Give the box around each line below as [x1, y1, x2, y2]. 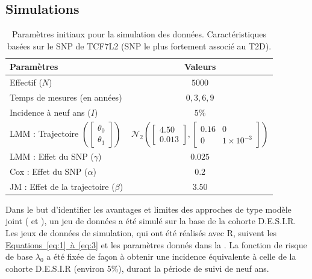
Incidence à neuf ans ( [10, 105, 91, 118]
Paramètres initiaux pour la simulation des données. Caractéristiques [12, 28, 267, 40]
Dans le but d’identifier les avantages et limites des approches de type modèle [5, 202, 292, 215]
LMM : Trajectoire [10, 127, 79, 139]
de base [5, 250, 33, 263]
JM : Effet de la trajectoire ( [10, 180, 115, 192]
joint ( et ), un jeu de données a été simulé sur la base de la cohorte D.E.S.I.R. [5, 215, 296, 227]
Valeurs [184, 60, 216, 73]
